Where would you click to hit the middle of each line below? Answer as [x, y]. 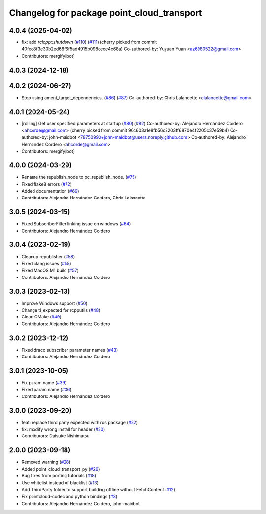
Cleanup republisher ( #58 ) [48, 256]
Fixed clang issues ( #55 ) [46, 263]
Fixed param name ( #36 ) [47, 390]
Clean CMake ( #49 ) [41, 317]
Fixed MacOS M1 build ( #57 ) [50, 270]
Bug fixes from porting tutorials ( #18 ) [59, 476]
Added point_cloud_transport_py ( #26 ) [61, 469]
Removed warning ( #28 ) [46, 462]
